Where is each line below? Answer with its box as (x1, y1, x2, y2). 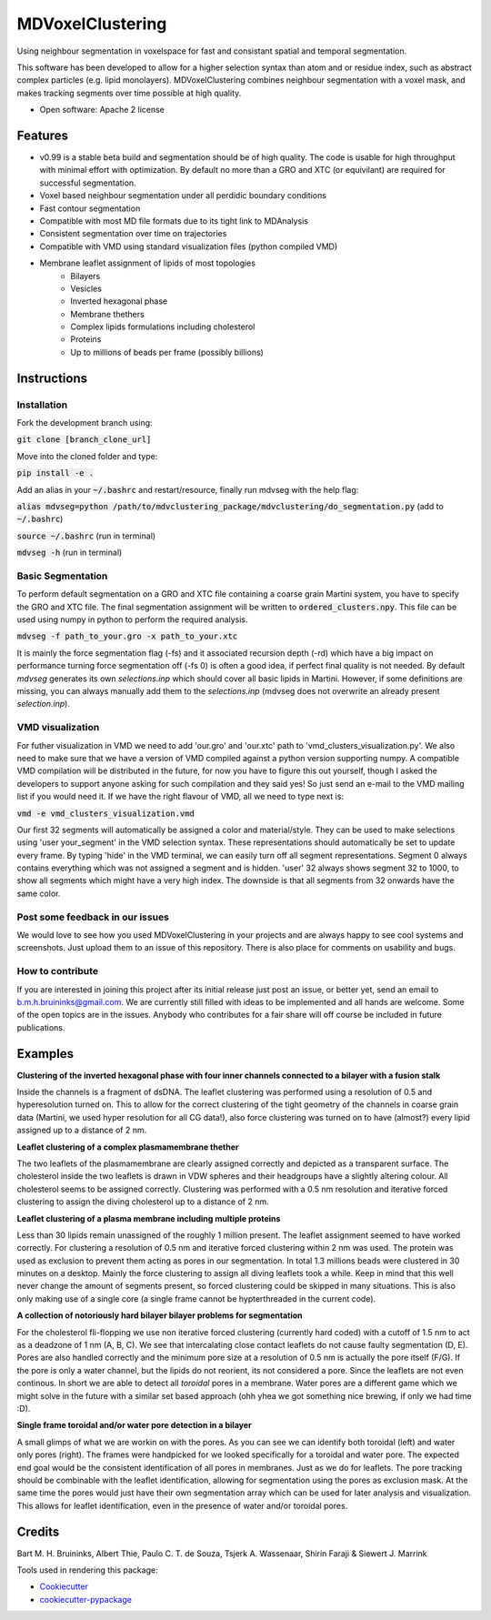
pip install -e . (16, 468, 95, 478)
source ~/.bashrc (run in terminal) (16, 530, 156, 541)
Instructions (16, 370, 88, 386)
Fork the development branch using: (16, 418, 154, 428)
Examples (16, 1046, 75, 1062)
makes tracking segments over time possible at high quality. (16, 87, 242, 98)
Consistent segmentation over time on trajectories (39, 228, 227, 239)
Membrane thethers (70, 308, 145, 319)
